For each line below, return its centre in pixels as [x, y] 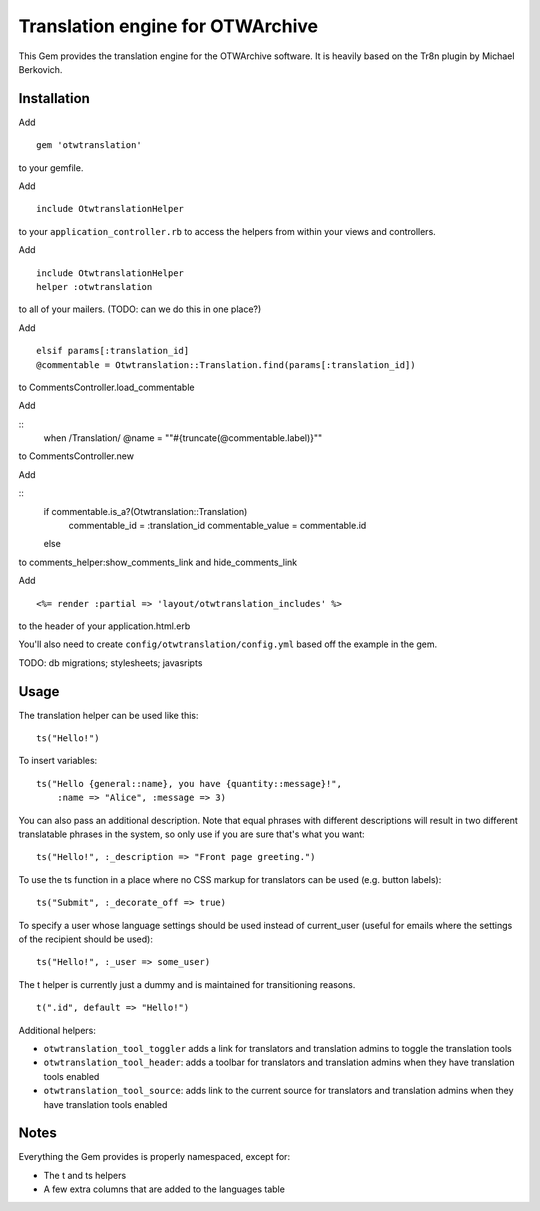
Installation [54, 98]
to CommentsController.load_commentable [106, 387]
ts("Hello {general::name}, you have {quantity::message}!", [189, 783]
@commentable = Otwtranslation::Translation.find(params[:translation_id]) [226, 364]
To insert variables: [58, 761]
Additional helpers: [57, 1030]
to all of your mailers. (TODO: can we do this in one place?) [140, 309]
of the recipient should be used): [86, 939]
